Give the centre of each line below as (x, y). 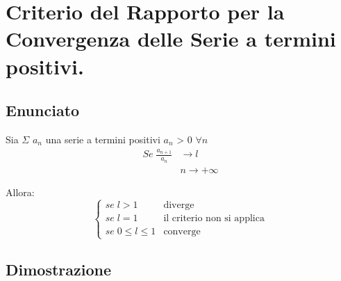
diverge (179, 206)
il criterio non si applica (214, 219)
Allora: (20, 192)
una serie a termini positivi (103, 139)
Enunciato (43, 110)
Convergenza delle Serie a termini (171, 39)
